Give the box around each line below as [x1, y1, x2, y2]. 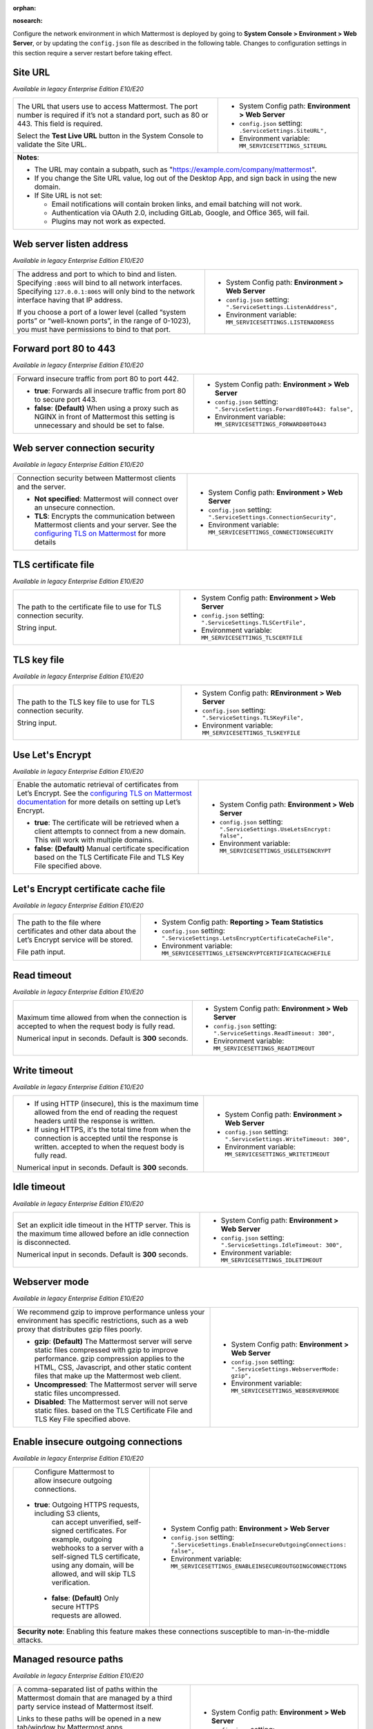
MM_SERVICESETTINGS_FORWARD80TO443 [214, 420, 327, 428]
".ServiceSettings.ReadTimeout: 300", [213, 1030, 336, 1037]
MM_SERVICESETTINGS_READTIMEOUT [213, 1045, 316, 1053]
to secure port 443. [34, 394, 98, 404]
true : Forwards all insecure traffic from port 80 [34, 386, 186, 396]
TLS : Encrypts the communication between [34, 511, 175, 521]
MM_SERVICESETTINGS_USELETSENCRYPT [219, 847, 332, 854]
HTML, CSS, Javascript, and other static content [34, 1362, 192, 1372]
